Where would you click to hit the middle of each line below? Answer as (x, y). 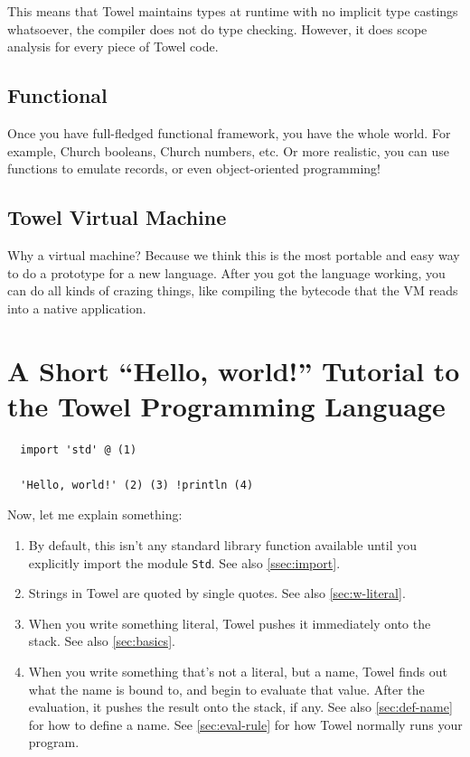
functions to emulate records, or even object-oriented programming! (194, 168)
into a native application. (77, 308)
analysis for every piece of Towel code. (113, 47)
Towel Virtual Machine (117, 217)
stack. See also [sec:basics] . (102, 641)
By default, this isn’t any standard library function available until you (222, 545)
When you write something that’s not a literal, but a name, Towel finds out (238, 672)
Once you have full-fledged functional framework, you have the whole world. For (229, 132)
